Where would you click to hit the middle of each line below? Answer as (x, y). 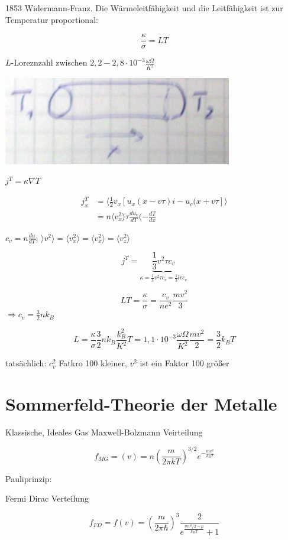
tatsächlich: (26, 363)
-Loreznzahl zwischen (49, 62)
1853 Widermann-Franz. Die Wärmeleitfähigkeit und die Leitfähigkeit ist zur (144, 8)
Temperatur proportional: (52, 19)
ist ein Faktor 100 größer (185, 363)
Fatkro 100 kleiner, (93, 363)
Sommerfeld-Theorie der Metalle (141, 403)
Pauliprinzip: (29, 478)
